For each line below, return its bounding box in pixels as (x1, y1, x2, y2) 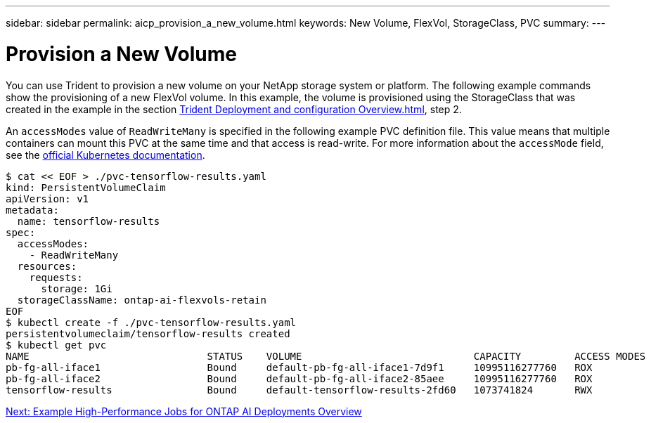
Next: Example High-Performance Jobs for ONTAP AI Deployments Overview (6, 405, 362, 417)
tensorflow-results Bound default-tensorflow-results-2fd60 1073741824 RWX (6, 384, 593, 396)
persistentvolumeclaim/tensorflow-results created (6, 327, 290, 339)
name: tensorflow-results (17, 215, 160, 227)
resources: (17, 260, 77, 272)
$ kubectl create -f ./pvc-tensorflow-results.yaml (6, 316, 297, 328)
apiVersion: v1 (6, 193, 89, 204)
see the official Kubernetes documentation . (6, 148, 205, 161)
